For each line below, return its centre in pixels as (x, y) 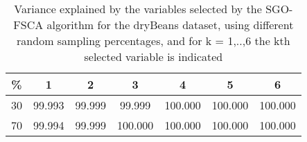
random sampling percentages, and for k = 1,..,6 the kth (153, 41)
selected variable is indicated (153, 56)
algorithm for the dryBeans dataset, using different (170, 25)
